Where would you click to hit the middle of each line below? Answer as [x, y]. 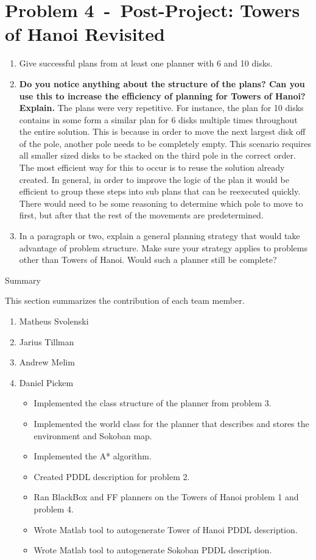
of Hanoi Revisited [85, 34]
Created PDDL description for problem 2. [112, 476]
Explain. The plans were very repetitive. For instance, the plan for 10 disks [161, 108]
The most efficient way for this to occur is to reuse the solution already [152, 167]
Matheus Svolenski [54, 321]
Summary [23, 280]
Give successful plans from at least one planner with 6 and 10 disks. [146, 63]
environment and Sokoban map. [93, 435]
